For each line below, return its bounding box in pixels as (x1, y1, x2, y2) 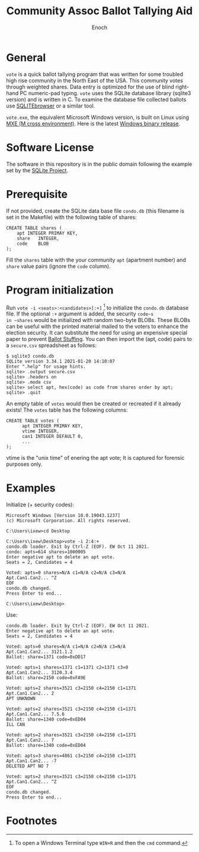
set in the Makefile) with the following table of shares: (6, 213, 137, 220)
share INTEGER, (17, 235, 60, 241)
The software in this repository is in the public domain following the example (6, 160, 192, 168)
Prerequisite (6, 187, 68, 201)
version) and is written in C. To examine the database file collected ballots (6, 96, 187, 103)
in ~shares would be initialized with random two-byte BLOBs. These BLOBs (6, 317, 191, 324)
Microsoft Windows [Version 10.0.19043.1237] (6, 513, 120, 519)
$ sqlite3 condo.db (6, 354, 54, 359)
